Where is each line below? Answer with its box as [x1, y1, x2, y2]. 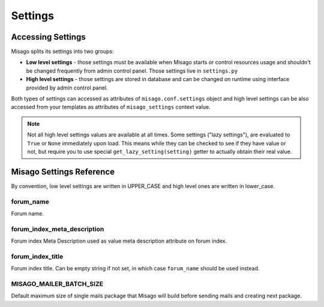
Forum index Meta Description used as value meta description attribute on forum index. [11, 237, 227, 245]
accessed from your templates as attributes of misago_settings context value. [11, 103, 211, 111]
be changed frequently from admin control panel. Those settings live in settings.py [26, 67, 238, 74]
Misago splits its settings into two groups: [11, 48, 114, 55]
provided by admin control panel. [26, 84, 108, 91]
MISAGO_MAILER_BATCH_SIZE [11, 280, 104, 288]
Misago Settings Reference [11, 166, 115, 177]
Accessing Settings [11, 32, 86, 42]
